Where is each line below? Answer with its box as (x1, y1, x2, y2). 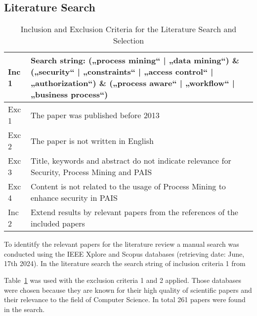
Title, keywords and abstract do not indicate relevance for (30, 155, 231, 167)
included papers (30, 218, 85, 229)
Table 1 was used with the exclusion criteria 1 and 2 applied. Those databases (4, 274, 242, 285)
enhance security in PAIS (30, 192, 118, 204)
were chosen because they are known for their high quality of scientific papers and (4, 284, 252, 295)
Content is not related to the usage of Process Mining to (30, 181, 226, 192)
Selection (113, 35, 144, 46)
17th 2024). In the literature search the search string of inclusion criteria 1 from (4, 258, 246, 269)
